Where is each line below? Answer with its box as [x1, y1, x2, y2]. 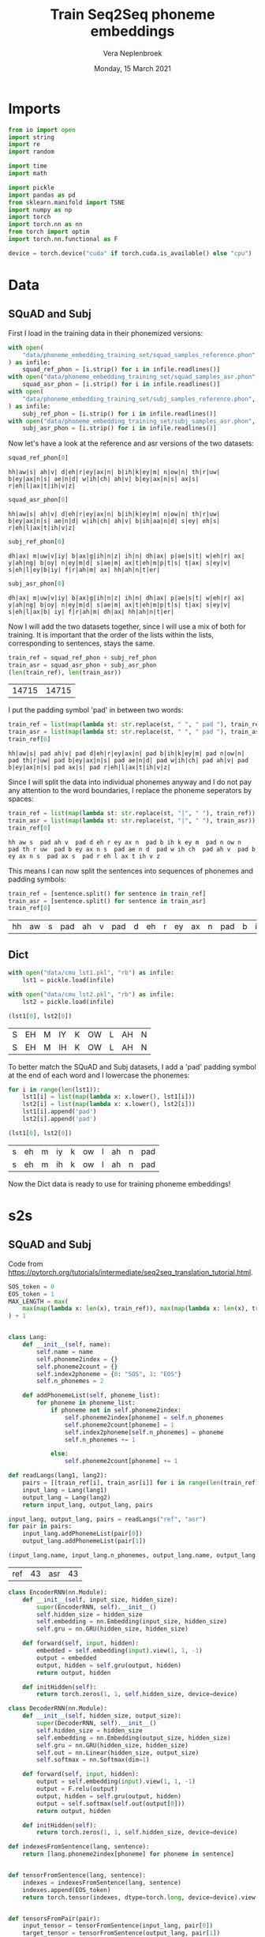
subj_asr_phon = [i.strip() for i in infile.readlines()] [22, 424, 217, 432]
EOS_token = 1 [8, 1290, 55, 1298]
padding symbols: [8, 874, 67, 884]
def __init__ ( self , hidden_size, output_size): [22, 1712, 181, 1720]
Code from [8, 1258, 43, 1269]
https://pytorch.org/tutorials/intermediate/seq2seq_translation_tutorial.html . [8, 1267, 254, 1277]
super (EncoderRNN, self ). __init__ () [36, 1603, 157, 1611]
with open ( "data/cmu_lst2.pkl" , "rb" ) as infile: [8, 990, 175, 999]
